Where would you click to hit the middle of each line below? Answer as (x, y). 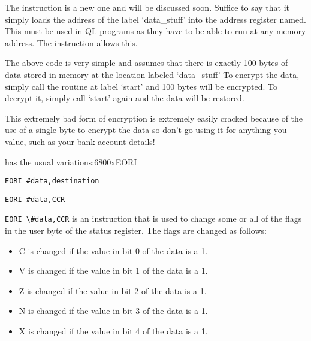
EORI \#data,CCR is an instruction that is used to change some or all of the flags (153, 218)
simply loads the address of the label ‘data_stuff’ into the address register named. (155, 19)
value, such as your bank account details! (80, 141)
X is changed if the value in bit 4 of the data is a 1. (113, 331)
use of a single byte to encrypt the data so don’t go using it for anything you (146, 130)
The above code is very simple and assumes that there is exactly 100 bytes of (147, 63)
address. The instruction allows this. (71, 42)
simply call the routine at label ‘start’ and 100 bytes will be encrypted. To (141, 86)
